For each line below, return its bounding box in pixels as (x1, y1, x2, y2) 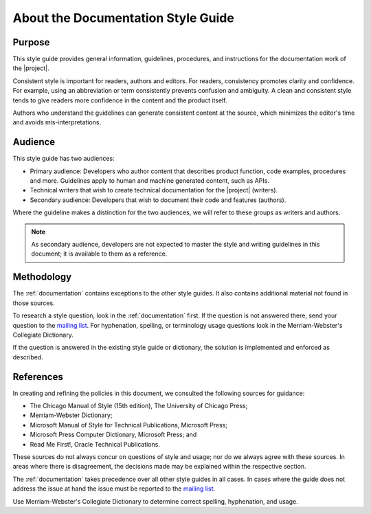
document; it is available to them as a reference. (31, 249, 168, 258)
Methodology (12, 271, 72, 283)
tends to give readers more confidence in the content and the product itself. (12, 96, 227, 104)
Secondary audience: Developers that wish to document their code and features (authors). (30, 196, 286, 204)
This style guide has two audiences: (12, 155, 115, 163)
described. (12, 353, 44, 361)
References (12, 371, 63, 383)
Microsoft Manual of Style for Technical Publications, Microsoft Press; (30, 421, 228, 429)
